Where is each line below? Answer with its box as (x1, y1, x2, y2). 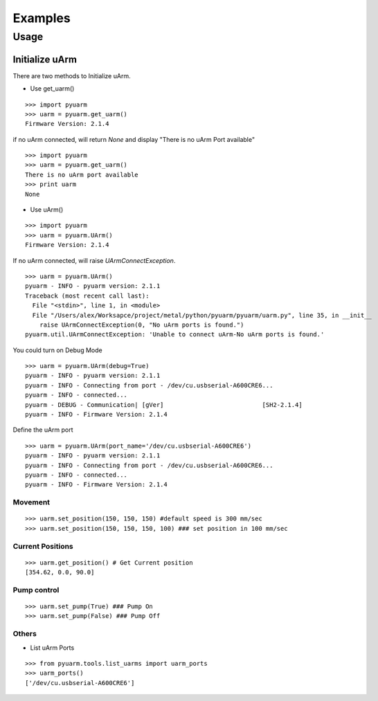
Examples (12, 10, 71, 26)
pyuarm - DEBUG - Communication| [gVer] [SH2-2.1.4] (25, 401, 303, 408)
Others (12, 629, 37, 639)
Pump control (12, 585, 60, 594)
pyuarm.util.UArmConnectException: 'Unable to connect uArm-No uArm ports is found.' (25, 331, 325, 338)
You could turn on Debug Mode (12, 346, 103, 354)
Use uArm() (30, 206, 64, 214)
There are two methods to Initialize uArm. (12, 71, 131, 80)
